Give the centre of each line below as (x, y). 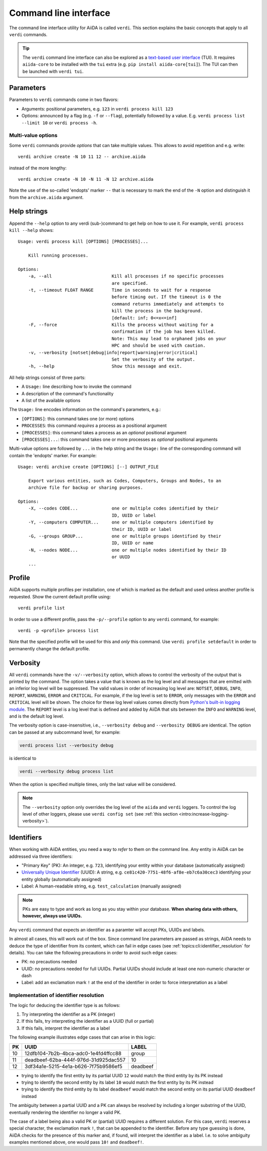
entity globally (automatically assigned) (62, 879)
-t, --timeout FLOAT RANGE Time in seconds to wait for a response (119, 290)
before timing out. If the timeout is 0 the (166, 297)
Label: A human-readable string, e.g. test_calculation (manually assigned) (101, 886)
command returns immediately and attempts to (168, 304)
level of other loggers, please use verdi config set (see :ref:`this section (100, 814)
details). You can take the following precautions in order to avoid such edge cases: (93, 952)
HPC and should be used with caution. (158, 346)
